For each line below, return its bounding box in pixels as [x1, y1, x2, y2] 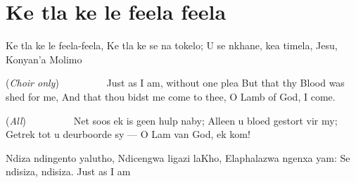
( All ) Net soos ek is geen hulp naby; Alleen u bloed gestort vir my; [6, 113, 338, 127]
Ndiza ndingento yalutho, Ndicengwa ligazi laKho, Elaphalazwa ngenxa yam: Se [6, 150, 350, 165]
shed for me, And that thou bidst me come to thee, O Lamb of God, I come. [6, 89, 336, 103]
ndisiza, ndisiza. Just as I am [6, 164, 131, 179]
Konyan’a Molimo [6, 51, 82, 66]
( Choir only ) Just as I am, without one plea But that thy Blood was [6, 75, 345, 90]
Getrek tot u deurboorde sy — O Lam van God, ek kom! [6, 127, 250, 141]
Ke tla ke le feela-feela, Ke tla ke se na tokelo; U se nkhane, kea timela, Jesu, [6, 38, 338, 53]
